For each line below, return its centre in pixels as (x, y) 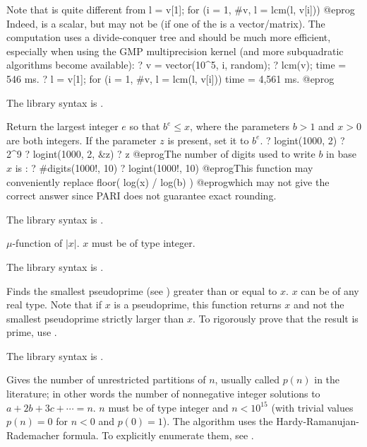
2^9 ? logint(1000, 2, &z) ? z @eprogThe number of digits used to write (161, 154)
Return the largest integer (62, 126)
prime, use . (32, 332)
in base (341, 154)
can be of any (330, 290)
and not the (319, 304)
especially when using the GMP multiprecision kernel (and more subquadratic (175, 51)
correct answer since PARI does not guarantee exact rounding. (142, 196)
